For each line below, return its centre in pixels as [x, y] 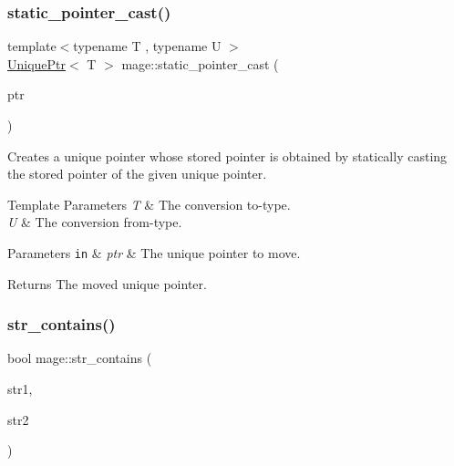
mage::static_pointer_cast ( [200, 63]
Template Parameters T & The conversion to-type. [149, 204]
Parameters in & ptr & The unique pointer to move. [154, 252]
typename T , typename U [147, 46]
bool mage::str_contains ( [80, 358]
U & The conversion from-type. [95, 222]
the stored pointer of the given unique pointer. [137, 174]
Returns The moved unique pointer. [107, 283]
